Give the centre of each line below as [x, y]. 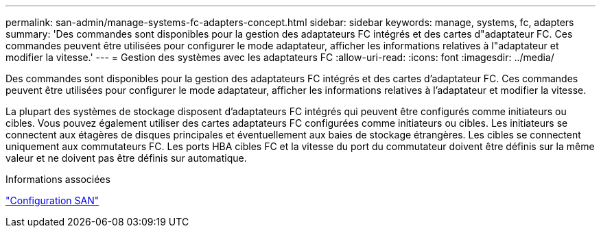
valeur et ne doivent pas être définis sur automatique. [126, 158]
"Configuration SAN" [52, 200]
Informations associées [58, 179]
